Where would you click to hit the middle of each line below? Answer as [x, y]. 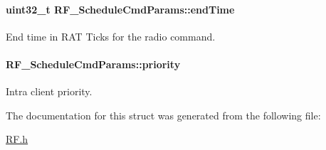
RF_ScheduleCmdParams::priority [93, 64]
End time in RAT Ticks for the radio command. [111, 36]
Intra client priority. [49, 91]
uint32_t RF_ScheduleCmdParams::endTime [120, 9]
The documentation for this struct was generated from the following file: [163, 115]
